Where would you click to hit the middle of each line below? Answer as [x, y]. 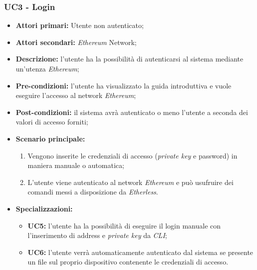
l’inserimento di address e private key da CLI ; [97, 235]
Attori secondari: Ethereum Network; [76, 42]
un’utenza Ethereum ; [47, 68]
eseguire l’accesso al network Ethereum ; [76, 95]
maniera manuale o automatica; [76, 165]
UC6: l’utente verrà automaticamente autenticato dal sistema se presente [140, 252]
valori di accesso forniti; [52, 122]
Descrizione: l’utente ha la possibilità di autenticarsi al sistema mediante [129, 59]
